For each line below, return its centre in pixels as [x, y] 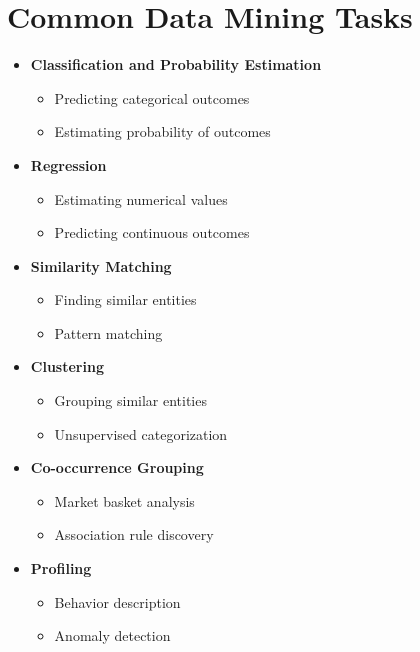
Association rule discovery [134, 534]
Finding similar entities [125, 299]
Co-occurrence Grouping [117, 467]
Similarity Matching [101, 265]
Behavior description [117, 601]
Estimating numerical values [141, 198]
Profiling [61, 568]
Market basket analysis [124, 500]
